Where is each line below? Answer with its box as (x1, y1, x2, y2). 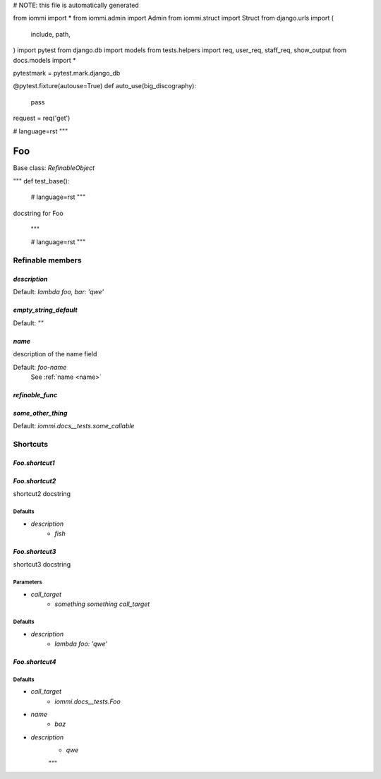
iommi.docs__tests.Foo (54, 697, 121, 706)
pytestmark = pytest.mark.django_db (13, 68, 121, 77)
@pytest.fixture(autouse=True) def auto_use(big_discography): (13, 82, 197, 90)
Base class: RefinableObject (13, 164, 95, 172)
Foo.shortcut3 (13, 548, 56, 555)
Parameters (13, 579, 42, 586)
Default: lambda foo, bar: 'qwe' (13, 288, 104, 296)
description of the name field (13, 350, 97, 358)
